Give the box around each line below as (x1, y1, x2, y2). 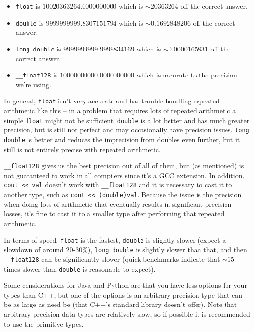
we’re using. (15, 79, 51, 89)
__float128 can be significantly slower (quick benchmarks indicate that (4, 254, 220, 264)
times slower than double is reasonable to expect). (4, 263, 156, 274)
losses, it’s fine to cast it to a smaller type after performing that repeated (4, 208, 225, 219)
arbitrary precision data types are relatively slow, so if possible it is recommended (4, 308, 250, 319)
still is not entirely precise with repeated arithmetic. (4, 144, 161, 154)
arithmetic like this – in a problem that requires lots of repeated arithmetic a (4, 105, 236, 116)
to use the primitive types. (4, 318, 84, 329)
